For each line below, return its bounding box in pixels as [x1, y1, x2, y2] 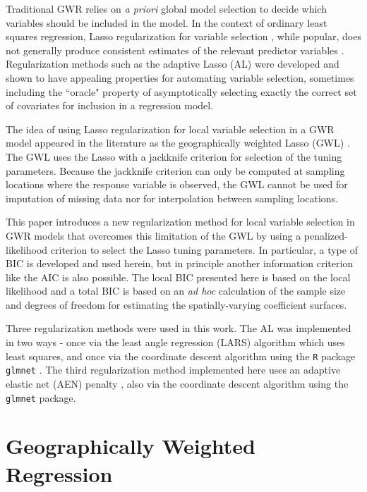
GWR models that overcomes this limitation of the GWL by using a [6, 228, 301, 242]
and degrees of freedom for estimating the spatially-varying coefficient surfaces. [6, 297, 347, 312]
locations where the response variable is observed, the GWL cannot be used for [6, 177, 348, 192]
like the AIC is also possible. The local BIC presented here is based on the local [6, 269, 351, 284]
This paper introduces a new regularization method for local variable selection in [6, 214, 355, 229]
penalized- [303, 228, 348, 242]
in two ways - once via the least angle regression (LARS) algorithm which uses [6, 335, 345, 350]
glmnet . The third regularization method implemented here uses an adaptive [6, 362, 341, 377]
